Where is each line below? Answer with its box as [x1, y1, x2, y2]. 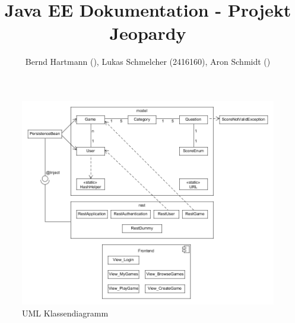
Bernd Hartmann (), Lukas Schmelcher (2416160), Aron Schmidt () [25, 55, 271, 68]
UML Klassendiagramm [22, 306, 109, 319]
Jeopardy [109, 21, 186, 45]
